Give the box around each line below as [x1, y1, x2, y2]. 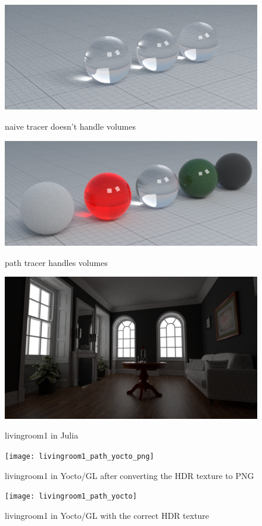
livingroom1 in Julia [5, 429, 79, 442]
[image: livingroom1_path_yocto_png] [5, 452, 154, 461]
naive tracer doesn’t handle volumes [5, 120, 136, 132]
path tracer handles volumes [5, 256, 108, 268]
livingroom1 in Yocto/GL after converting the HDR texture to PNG [5, 469, 254, 481]
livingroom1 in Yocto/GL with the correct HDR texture [5, 509, 210, 521]
